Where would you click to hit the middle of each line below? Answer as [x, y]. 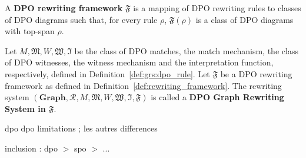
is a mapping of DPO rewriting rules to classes [217, 8]
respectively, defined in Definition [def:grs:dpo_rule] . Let [107, 73]
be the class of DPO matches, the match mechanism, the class [186, 50]
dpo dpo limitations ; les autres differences [81, 128]
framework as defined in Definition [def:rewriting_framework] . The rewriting [143, 85]
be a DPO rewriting [256, 73]
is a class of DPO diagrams [245, 19]
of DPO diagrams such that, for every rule [81, 19]
